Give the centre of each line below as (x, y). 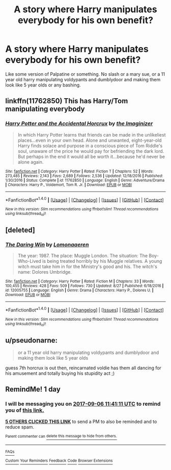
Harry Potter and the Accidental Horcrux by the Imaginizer (79, 124)
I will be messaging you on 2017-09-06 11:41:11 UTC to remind (83, 404)
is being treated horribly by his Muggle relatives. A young (102, 261)
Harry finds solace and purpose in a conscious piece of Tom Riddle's (90, 146)
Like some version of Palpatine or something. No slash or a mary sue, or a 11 (85, 74)
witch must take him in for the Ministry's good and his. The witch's (88, 266)
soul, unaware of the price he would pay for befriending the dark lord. (91, 151)
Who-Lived (30, 261)
